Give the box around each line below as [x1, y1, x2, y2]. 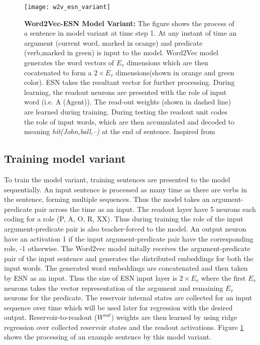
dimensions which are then [126, 57, 208, 68]
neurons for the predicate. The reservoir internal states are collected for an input [4, 292, 252, 303]
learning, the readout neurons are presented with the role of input [24, 86, 227, 97]
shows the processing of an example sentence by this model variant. [4, 331, 211, 342]
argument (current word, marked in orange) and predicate [24, 37, 203, 48]
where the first [201, 272, 246, 283]
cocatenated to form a [24, 67, 92, 77]
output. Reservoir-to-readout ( [4, 312, 97, 322]
